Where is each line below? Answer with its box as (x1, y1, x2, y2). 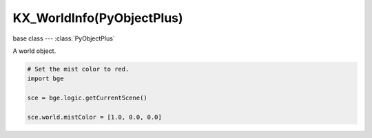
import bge (27, 75, 64, 82)
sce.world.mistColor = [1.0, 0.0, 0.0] (27, 113, 162, 121)
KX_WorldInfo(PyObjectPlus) (12, 10, 183, 25)
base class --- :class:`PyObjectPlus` (12, 34, 115, 43)
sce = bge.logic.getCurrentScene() (27, 94, 147, 102)
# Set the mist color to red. (27, 65, 130, 73)
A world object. (12, 47, 56, 55)
